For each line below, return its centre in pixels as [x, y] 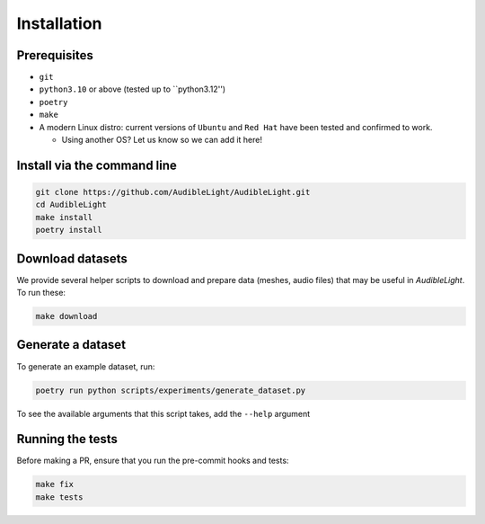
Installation [59, 23]
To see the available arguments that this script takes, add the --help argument [163, 413]
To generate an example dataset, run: [86, 366]
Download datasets [72, 258]
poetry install [69, 230]
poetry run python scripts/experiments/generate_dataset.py [171, 390]
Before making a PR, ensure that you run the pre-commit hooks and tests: [153, 461]
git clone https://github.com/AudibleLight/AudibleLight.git [173, 192]
